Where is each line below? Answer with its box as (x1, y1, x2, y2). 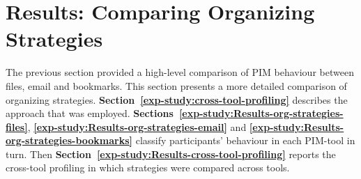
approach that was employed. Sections (6, 106, 174, 120)
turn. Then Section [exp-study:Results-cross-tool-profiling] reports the (6, 146, 336, 161)
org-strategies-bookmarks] (6, 133, 133, 148)
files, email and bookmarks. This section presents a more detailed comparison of (6, 78, 347, 93)
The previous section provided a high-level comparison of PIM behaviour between (6, 65, 354, 79)
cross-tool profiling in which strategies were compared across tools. (6, 160, 290, 175)
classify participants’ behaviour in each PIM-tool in (135, 133, 355, 148)
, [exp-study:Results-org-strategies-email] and (27, 119, 247, 134)
